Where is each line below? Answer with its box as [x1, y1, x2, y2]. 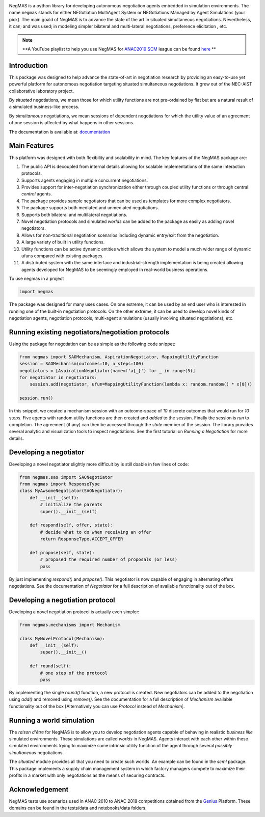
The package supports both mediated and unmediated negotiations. [21, 205, 159, 211]
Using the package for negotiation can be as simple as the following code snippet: [9, 341, 176, 347]
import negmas [19, 289, 53, 295]
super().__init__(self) [40, 509, 98, 514]
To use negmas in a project [9, 275, 64, 282]
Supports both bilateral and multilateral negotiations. [21, 212, 128, 218]
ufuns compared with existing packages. [21, 253, 104, 259]
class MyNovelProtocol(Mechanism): [19, 636, 105, 641]
